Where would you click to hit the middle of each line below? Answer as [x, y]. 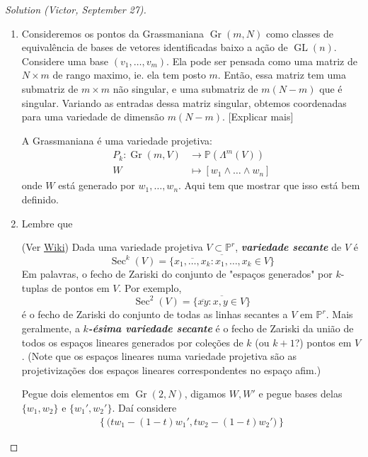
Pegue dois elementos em [75, 394]
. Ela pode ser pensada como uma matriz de [262, 61]
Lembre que [47, 223]
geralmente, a [51, 328]
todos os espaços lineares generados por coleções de [132, 342]
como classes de [299, 33]
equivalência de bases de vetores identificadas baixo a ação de [155, 47]
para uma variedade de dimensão [93, 117]
